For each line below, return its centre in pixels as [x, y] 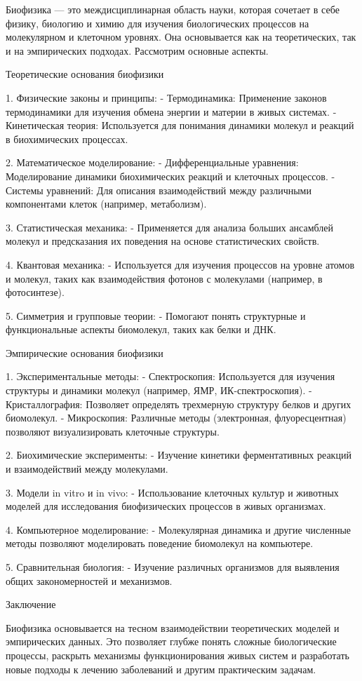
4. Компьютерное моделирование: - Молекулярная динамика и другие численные [179, 529]
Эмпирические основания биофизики [85, 352]
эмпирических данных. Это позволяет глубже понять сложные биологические [171, 641]
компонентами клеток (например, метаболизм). [106, 204]
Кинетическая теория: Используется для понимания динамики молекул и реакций [180, 125]
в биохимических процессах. [67, 139]
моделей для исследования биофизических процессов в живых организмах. [166, 506]
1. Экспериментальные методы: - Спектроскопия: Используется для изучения [170, 376]
